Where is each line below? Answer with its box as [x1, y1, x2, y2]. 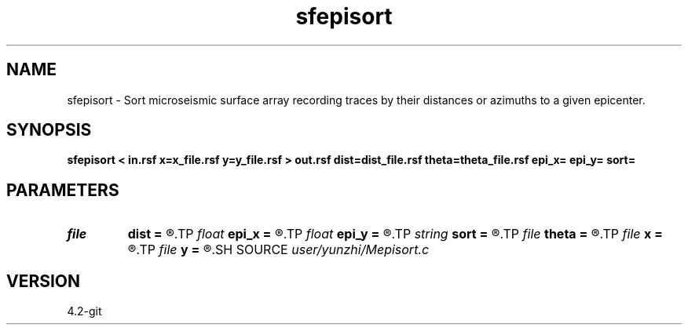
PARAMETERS [6, 180, 119, 200]
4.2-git [67, 304, 102, 318]
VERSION [6, 271, 81, 291]
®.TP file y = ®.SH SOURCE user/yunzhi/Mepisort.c [127, 242, 430, 258]
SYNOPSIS [6, 120, 92, 140]
